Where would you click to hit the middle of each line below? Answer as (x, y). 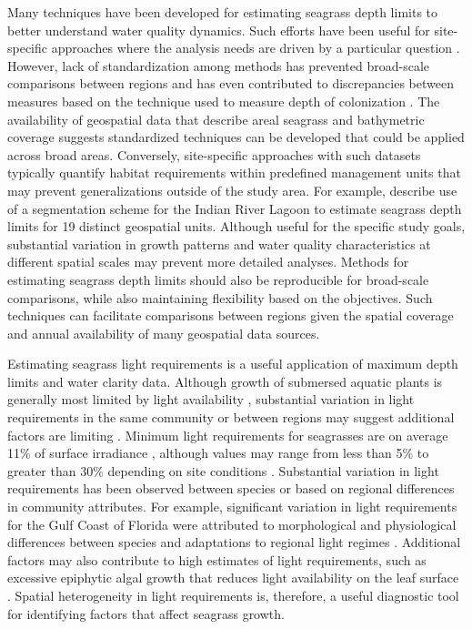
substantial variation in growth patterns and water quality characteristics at (219, 243)
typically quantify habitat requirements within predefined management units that (234, 172)
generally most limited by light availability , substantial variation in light (211, 399)
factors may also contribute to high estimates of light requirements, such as (217, 559)
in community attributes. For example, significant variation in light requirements (232, 507)
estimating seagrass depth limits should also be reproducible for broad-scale (218, 279)
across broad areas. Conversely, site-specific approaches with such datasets (214, 154)
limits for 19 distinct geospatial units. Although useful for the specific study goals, (236, 226)
